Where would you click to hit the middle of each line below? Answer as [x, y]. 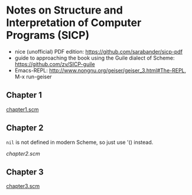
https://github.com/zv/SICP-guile [55, 64]
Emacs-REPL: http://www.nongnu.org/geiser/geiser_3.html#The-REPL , [100, 70]
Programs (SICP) [48, 35]
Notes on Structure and [64, 10]
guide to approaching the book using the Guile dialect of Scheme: [95, 58]
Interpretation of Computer [74, 23]
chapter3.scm [23, 186]
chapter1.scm [22, 109]
